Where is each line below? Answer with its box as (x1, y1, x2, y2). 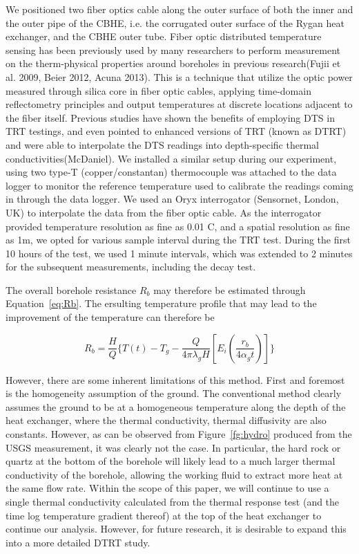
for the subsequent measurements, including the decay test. (6, 259, 256, 274)
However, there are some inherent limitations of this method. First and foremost (6, 372, 345, 387)
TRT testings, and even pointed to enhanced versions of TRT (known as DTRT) (6, 124, 347, 138)
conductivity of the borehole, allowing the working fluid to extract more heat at (6, 467, 343, 481)
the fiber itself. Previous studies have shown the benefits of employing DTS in (6, 110, 335, 124)
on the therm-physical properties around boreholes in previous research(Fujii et (6, 56, 341, 71)
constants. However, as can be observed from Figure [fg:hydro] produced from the (6, 427, 352, 441)
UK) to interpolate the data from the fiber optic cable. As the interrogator (6, 205, 322, 219)
